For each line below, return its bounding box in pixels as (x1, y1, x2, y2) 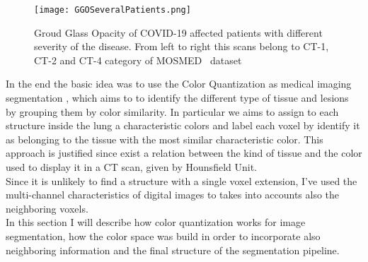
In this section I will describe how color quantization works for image (6, 215, 306, 230)
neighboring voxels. (6, 201, 88, 215)
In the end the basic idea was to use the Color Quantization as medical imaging (6, 76, 352, 91)
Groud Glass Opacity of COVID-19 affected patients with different (34, 25, 323, 40)
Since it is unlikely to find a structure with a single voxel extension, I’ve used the (6, 173, 357, 188)
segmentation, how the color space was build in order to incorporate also (6, 228, 321, 243)
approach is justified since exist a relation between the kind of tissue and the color (6, 145, 362, 160)
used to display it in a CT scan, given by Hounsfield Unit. (6, 160, 257, 174)
